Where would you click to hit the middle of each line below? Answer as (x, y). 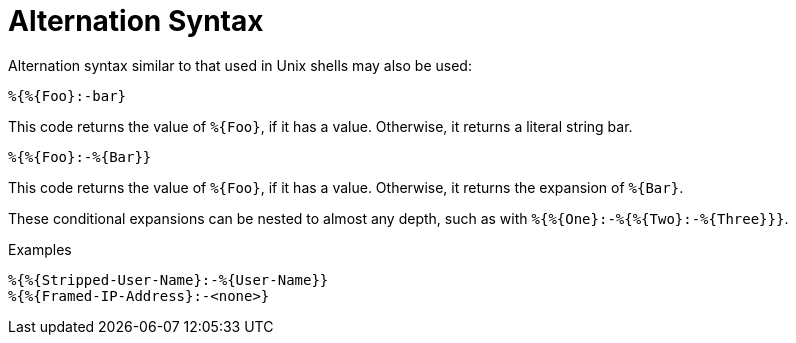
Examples (40, 249)
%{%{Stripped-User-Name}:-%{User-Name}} (168, 279)
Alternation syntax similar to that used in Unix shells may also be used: (240, 65)
